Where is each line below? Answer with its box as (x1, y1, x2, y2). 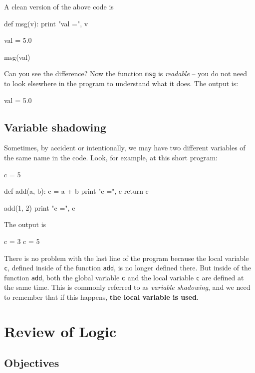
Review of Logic (4, 321, 117, 341)
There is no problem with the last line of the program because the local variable (4, 252, 249, 263)
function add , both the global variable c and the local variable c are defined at (4, 272, 244, 282)
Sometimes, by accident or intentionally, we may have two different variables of (4, 142, 246, 153)
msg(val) (4, 51, 30, 62)
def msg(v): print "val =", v (4, 18, 88, 28)
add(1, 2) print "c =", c (4, 202, 75, 213)
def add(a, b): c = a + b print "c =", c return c (4, 186, 149, 196)
